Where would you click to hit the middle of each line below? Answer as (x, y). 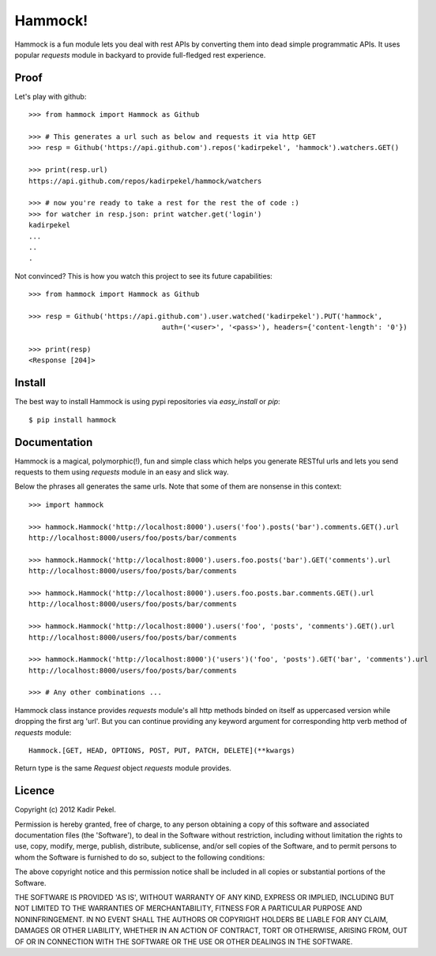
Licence (35, 791)
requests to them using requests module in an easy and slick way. (122, 472)
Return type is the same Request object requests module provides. (123, 768)
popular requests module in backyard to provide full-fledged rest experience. (140, 54)
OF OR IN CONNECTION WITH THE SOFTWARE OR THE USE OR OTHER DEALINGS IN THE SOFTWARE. (184, 941)
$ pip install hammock (73, 420)
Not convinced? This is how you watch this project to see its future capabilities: (143, 276)
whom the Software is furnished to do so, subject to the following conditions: (140, 857)
